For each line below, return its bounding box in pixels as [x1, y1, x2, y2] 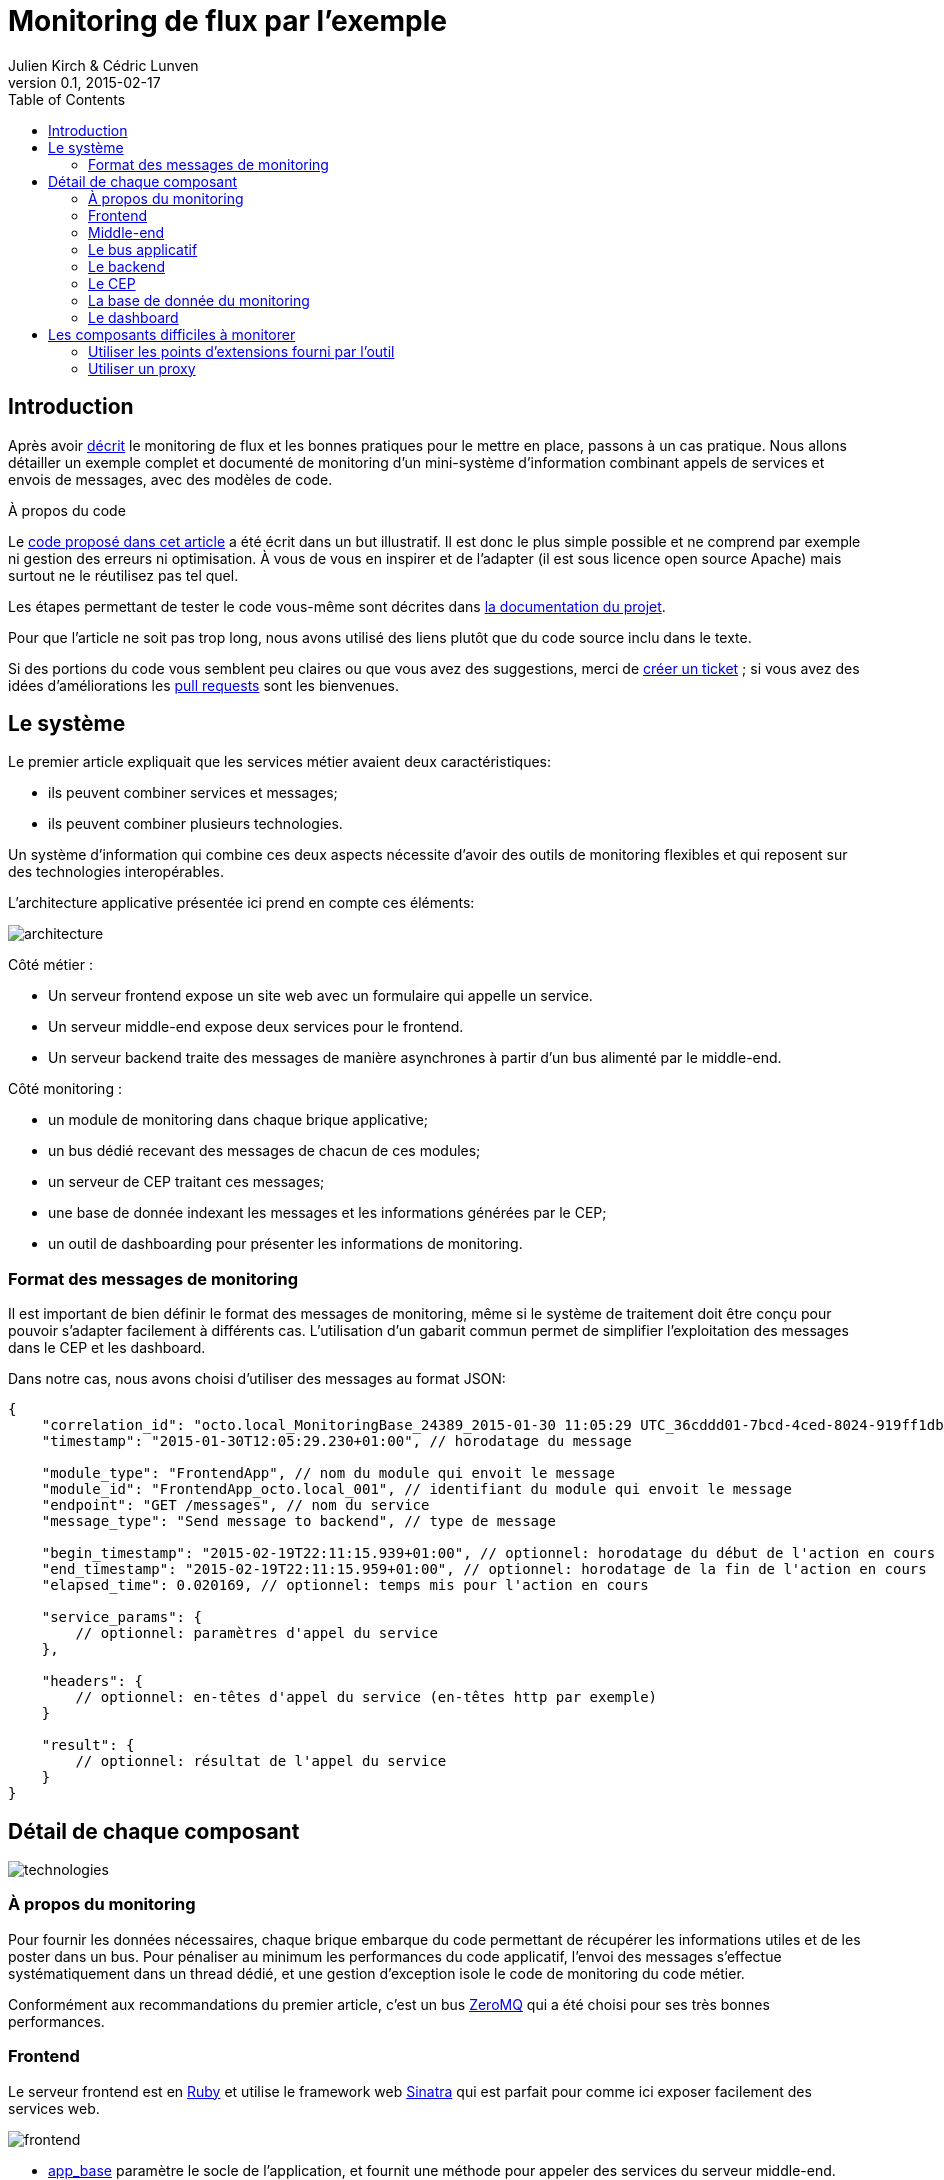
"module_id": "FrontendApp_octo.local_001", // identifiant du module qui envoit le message [41, 1481, 792, 1498]
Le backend [88, 257, 165, 275]
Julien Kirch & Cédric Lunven [8, 56, 199, 74]
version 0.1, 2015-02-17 [8, 73, 161, 91]
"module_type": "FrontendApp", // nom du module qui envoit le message [41, 1465, 615, 1482]
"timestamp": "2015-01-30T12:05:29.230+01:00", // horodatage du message [41, 1433, 632, 1450]
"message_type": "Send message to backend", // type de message [41, 1513, 556, 1530]
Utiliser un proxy [88, 359, 196, 377]
